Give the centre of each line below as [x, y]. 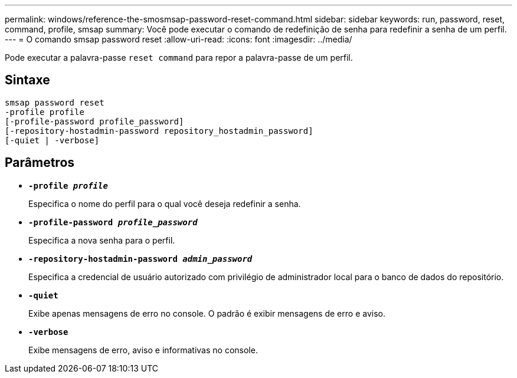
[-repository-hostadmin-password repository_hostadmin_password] [159, 131]
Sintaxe [27, 80]
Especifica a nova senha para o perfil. [102, 240]
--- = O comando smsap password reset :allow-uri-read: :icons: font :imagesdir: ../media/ [179, 39]
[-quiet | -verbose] [52, 140]
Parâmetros [40, 163]
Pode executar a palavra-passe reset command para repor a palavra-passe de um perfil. [179, 57]
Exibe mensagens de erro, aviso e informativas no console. [143, 350]
